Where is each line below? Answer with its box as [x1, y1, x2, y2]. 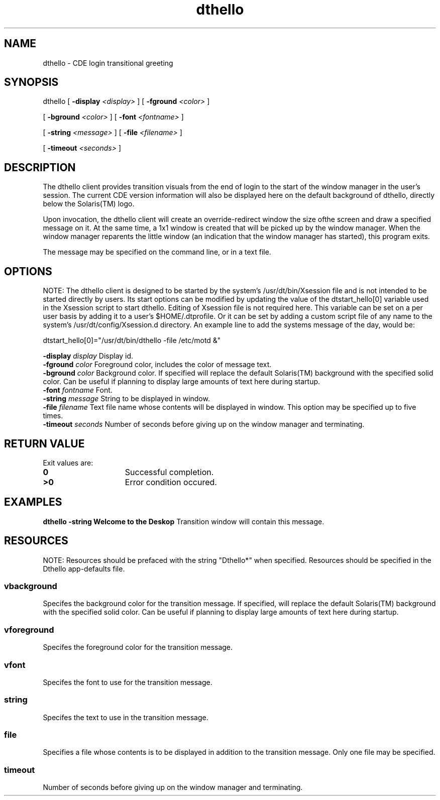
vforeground [4, 624, 54, 635]
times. [43, 411, 63, 420]
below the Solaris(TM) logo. [43, 199, 135, 208]
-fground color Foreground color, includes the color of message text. [43, 360, 272, 369]
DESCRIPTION [4, 161, 76, 174]
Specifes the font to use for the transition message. [43, 677, 212, 687]
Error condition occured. [125, 477, 217, 487]
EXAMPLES [4, 496, 62, 509]
